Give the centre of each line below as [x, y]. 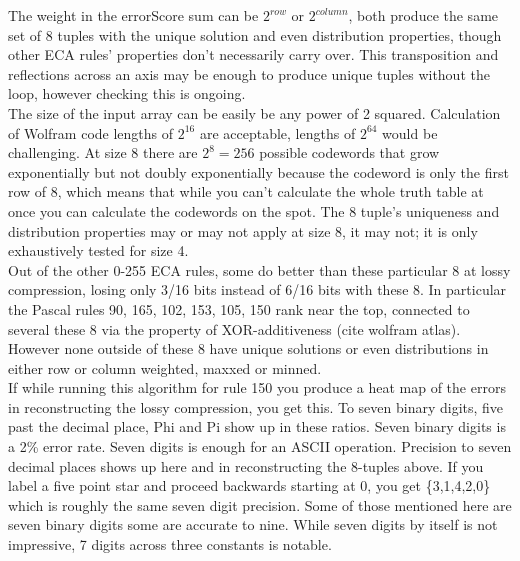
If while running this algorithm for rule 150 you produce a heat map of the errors [257, 387]
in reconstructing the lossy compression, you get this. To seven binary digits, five [256, 406]
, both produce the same [423, 15]
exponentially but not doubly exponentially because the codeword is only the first [258, 171]
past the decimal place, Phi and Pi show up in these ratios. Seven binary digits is [257, 426]
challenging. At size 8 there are [103, 152]
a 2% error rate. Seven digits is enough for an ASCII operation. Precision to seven [260, 446]
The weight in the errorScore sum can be [133, 15]
